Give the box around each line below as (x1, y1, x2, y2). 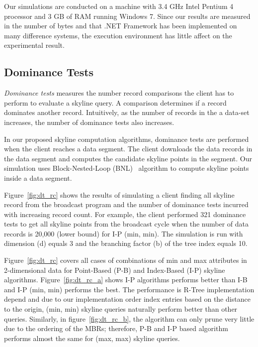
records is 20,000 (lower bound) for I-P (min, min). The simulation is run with (4, 228, 243, 238)
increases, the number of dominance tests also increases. (4, 116, 174, 127)
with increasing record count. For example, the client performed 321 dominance (4, 209, 246, 219)
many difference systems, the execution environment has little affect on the (4, 30, 232, 40)
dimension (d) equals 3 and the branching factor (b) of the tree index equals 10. (4, 238, 248, 248)
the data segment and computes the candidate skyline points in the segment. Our (4, 153, 252, 163)
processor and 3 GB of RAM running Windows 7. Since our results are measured (4, 10, 251, 21)
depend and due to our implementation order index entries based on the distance (4, 294, 251, 304)
